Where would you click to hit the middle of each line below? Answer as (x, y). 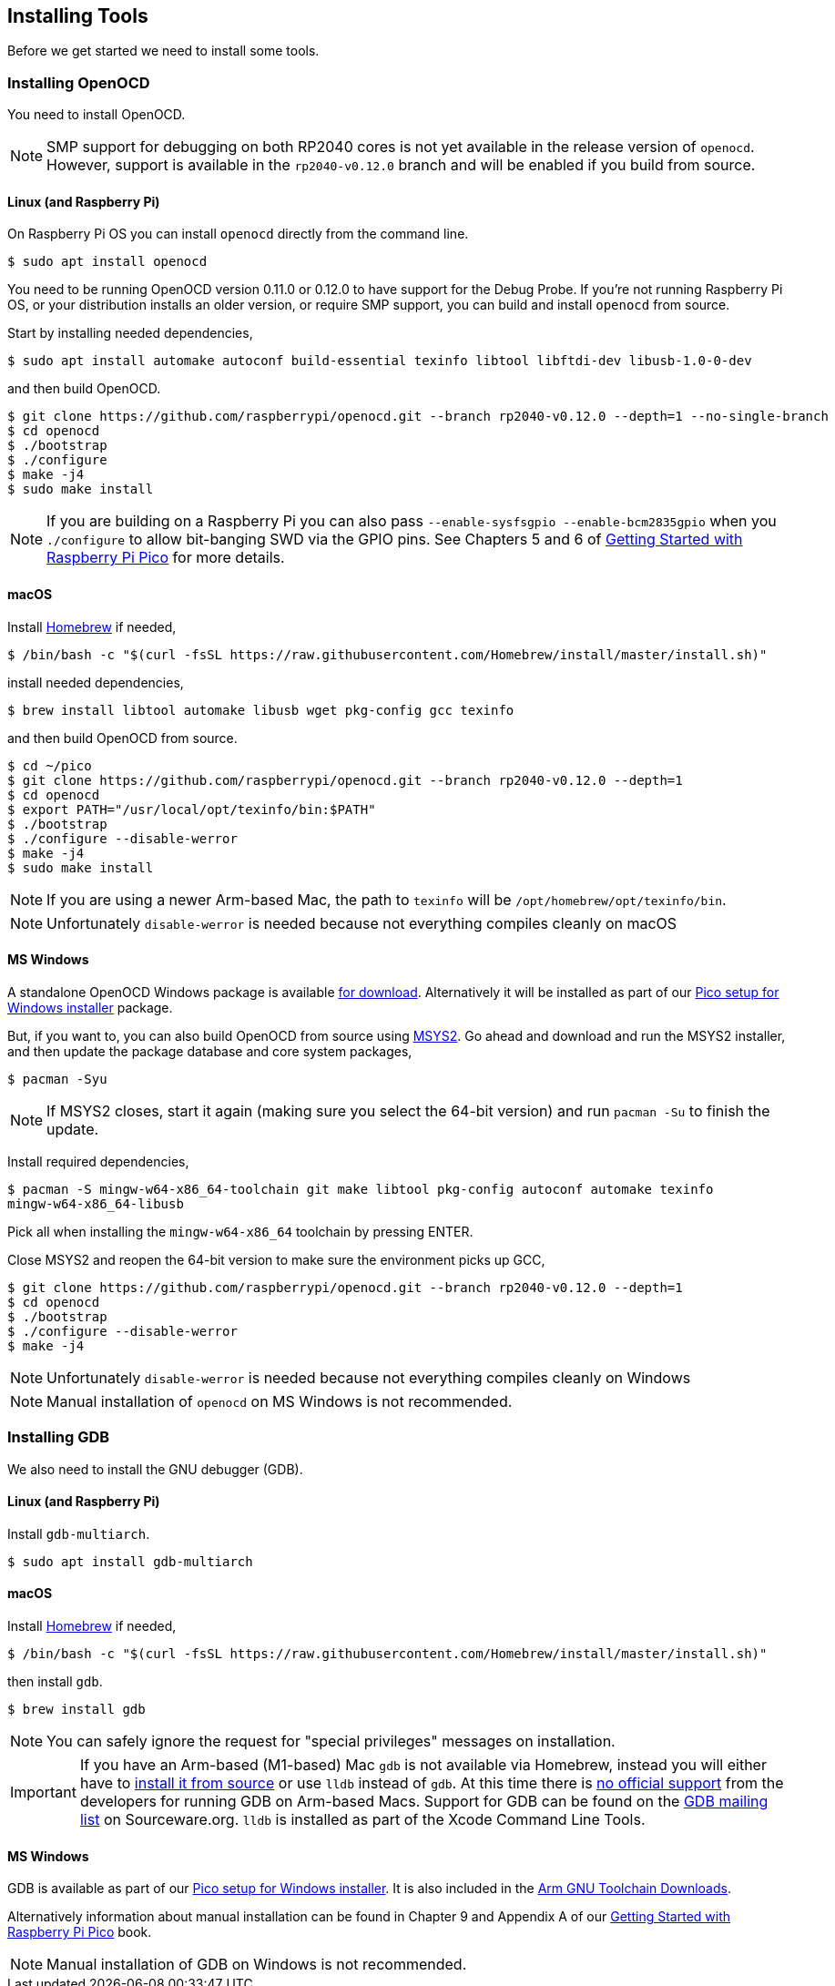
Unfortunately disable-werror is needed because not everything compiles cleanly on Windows (369, 1377)
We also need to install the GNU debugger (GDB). (155, 1469)
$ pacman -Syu (57, 1079)
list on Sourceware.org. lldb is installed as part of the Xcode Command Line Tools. (362, 1820)
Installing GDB (59, 1437)
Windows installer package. (90, 1007)
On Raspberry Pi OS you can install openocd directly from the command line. (238, 234)
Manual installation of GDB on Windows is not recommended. (257, 1965)
